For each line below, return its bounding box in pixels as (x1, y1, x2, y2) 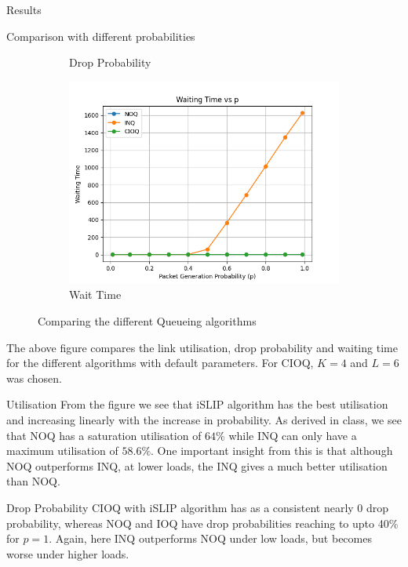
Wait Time (69, 286, 122, 303)
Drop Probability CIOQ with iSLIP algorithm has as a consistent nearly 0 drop (6, 499, 389, 515)
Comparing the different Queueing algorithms (38, 312, 257, 329)
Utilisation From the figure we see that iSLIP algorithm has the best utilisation (6, 396, 388, 413)
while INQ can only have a (228, 427, 357, 443)
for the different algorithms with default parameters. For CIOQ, (6, 354, 314, 371)
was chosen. (6, 369, 62, 386)
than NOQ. (6, 473, 60, 489)
